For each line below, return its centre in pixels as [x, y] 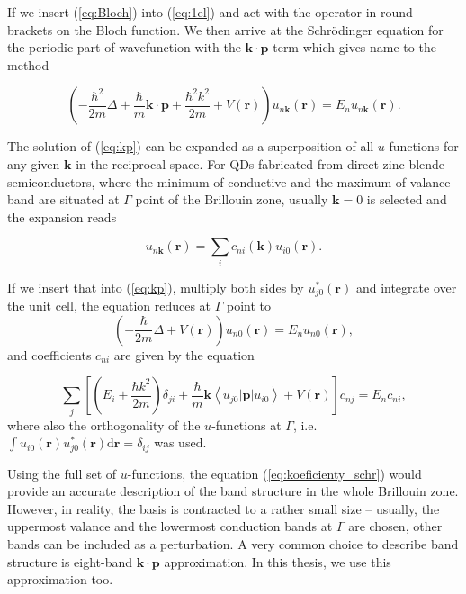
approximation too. [60, 579]
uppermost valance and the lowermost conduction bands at [170, 526]
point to [249, 306]
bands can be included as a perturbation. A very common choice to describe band [233, 544]
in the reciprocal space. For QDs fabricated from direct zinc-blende [260, 163]
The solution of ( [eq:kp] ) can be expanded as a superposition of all [191, 146]
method [28, 64]
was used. [180, 442]
